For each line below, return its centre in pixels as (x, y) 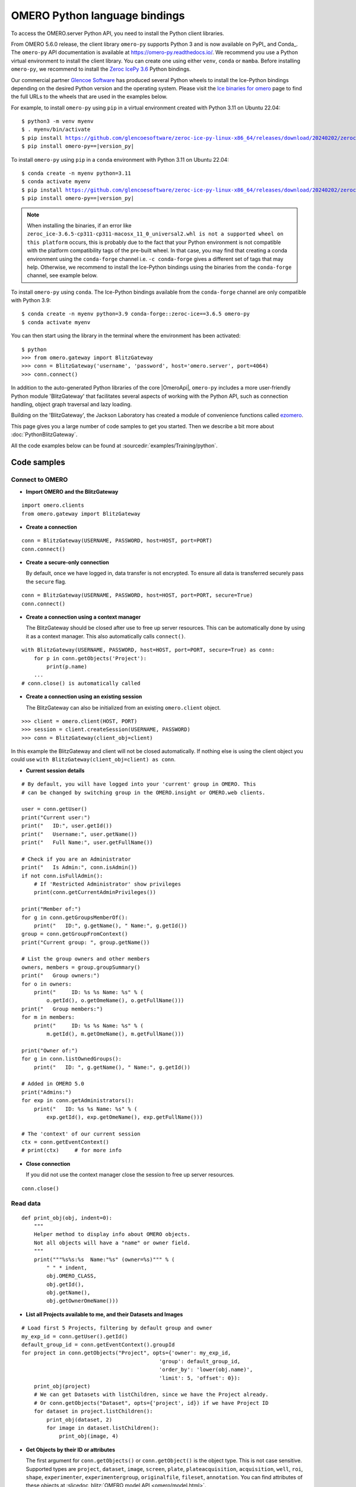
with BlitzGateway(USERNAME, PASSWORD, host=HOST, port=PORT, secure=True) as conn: (148, 650)
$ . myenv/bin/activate (56, 130)
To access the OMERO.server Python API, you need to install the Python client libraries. (118, 33)
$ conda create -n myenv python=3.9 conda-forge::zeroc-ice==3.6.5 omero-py (136, 314)
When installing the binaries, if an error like (79, 225)
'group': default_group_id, (200, 1361)
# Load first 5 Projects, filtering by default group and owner (117, 1328)
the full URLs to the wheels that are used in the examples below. (89, 97)
